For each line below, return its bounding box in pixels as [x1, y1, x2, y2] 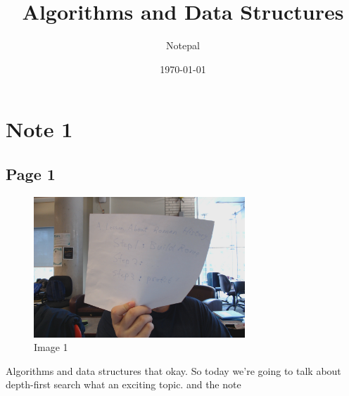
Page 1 [6, 162, 56, 184]
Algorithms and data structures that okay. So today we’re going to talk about [6, 363, 341, 378]
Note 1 [6, 115, 73, 143]
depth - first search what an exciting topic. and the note [6, 377, 241, 392]
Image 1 [34, 340, 68, 355]
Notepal [166, 38, 200, 53]
